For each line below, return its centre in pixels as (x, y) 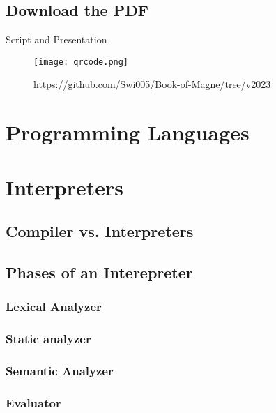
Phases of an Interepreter (99, 272)
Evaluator (33, 402)
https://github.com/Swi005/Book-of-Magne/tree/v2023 (152, 84)
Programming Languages (128, 132)
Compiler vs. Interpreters (100, 231)
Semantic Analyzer (60, 370)
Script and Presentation (56, 39)
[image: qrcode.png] (81, 62)
